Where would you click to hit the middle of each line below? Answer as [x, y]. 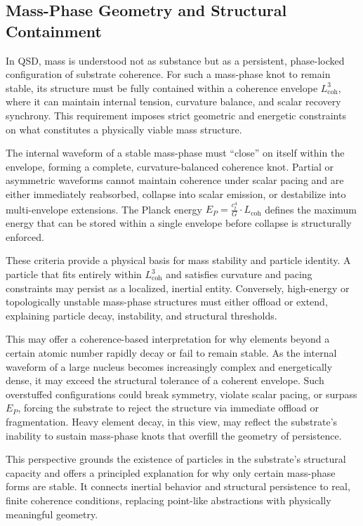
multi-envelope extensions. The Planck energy [104, 209]
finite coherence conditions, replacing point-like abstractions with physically [169, 500]
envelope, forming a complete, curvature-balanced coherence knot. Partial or [170, 166]
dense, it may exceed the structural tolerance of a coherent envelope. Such [165, 380]
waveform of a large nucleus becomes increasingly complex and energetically [169, 366]
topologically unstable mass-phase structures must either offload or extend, [167, 302]
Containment [54, 31]
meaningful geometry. [52, 514]
